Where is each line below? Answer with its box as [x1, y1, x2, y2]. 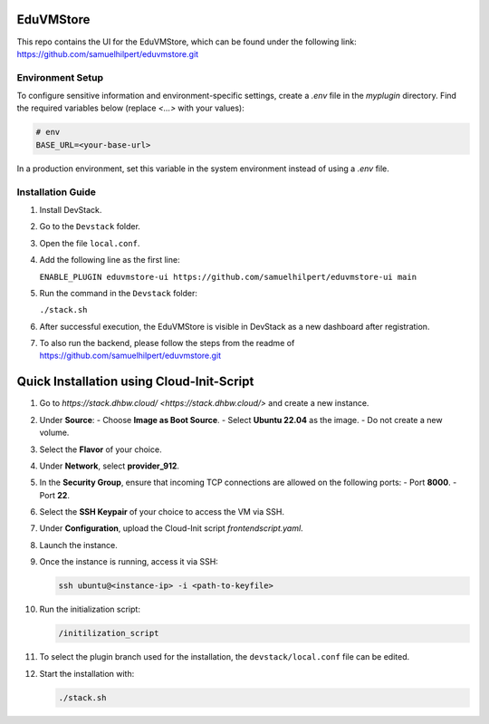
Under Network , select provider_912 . [39, 460, 180, 471]
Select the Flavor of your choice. [39, 444, 162, 455]
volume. [39, 427, 70, 439]
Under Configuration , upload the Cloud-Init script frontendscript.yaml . [39, 523, 303, 534]
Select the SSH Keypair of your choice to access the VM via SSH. [39, 507, 285, 517]
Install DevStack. [39, 204, 102, 215]
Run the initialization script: [39, 603, 140, 615]
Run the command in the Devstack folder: [39, 287, 198, 298]
